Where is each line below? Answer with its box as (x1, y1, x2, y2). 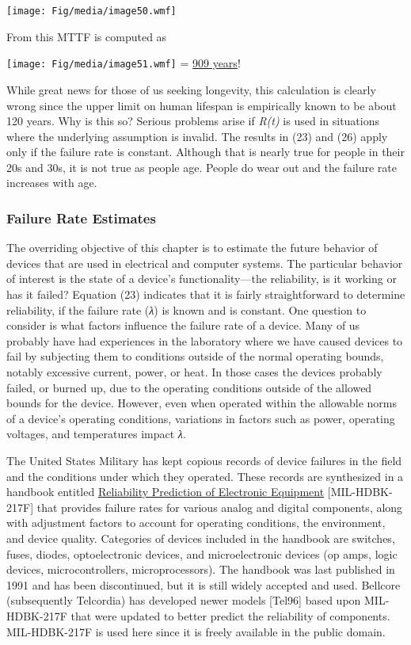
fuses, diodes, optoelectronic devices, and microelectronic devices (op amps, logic (6, 545, 398, 562)
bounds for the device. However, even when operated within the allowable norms (6, 395, 398, 411)
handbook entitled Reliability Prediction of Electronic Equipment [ (6, 483, 331, 500)
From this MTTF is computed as (6, 28, 167, 44)
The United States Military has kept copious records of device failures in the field (6, 452, 402, 468)
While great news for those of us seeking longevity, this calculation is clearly (6, 81, 376, 97)
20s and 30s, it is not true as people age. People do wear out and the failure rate (6, 158, 397, 175)
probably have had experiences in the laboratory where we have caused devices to (6, 332, 403, 349)
